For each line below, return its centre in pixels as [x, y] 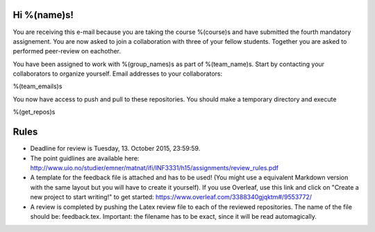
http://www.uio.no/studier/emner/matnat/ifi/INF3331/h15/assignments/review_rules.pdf [155, 167]
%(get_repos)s [34, 112]
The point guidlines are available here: [85, 158]
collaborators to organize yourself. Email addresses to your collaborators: [118, 74]
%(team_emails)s [37, 86]
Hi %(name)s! [43, 15]
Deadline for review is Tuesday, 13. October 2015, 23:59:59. [115, 149]
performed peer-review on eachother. [67, 51]
